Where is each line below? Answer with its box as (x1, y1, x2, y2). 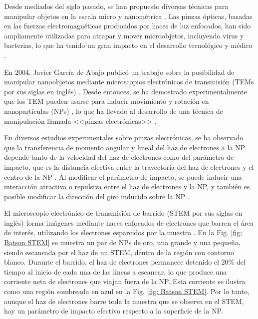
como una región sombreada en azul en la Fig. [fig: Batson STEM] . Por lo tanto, (4, 286, 250, 297)
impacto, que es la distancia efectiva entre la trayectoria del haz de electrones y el (4, 161, 254, 172)
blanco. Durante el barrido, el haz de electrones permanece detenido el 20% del (4, 257, 246, 267)
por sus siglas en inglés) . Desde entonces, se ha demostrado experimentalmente (4, 86, 247, 96)
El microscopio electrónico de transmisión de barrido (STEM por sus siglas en (4, 208, 243, 218)
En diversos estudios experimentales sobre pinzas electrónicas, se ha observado (4, 132, 244, 143)
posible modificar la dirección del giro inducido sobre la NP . (4, 191, 190, 201)
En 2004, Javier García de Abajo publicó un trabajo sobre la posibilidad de (4, 66, 235, 77)
